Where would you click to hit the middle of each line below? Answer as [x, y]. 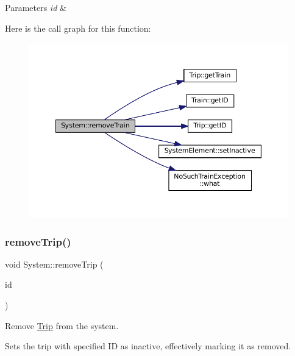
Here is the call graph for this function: [78, 28]
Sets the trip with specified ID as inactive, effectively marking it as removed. [148, 346]
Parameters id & [36, 7]
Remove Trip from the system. [62, 325]
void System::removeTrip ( [54, 264]
